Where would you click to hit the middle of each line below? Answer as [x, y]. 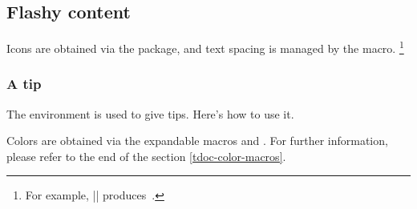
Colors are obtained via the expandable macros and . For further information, [197, 141]
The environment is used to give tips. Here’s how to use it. [150, 113]
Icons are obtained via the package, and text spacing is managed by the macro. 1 [205, 47]
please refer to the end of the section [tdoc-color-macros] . [146, 156]
